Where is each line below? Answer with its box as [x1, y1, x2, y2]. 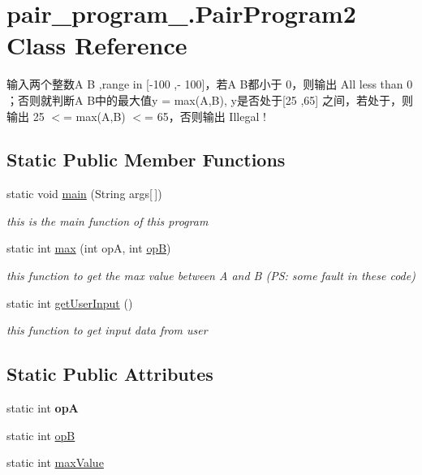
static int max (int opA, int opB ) [6, 240, 171, 257]
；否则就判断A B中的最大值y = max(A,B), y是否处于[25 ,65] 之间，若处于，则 [6, 91, 413, 108]
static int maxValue [6, 454, 104, 471]
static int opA [6, 399, 79, 417]
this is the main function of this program [6, 212, 209, 229]
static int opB [6, 426, 75, 443]
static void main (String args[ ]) [6, 185, 162, 202]
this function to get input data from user [6, 322, 208, 339]
